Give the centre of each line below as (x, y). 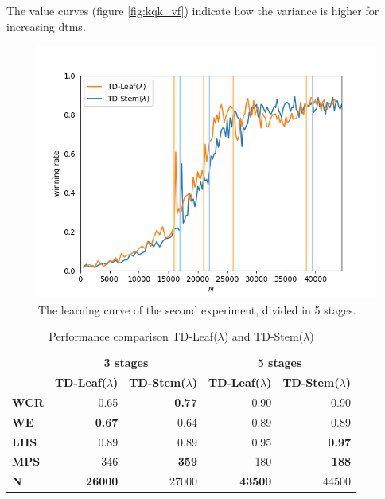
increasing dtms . (46, 26)
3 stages (126, 363)
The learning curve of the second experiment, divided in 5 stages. (197, 309)
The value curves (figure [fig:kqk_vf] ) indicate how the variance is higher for (193, 10)
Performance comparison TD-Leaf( (133, 336)
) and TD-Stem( (264, 336)
